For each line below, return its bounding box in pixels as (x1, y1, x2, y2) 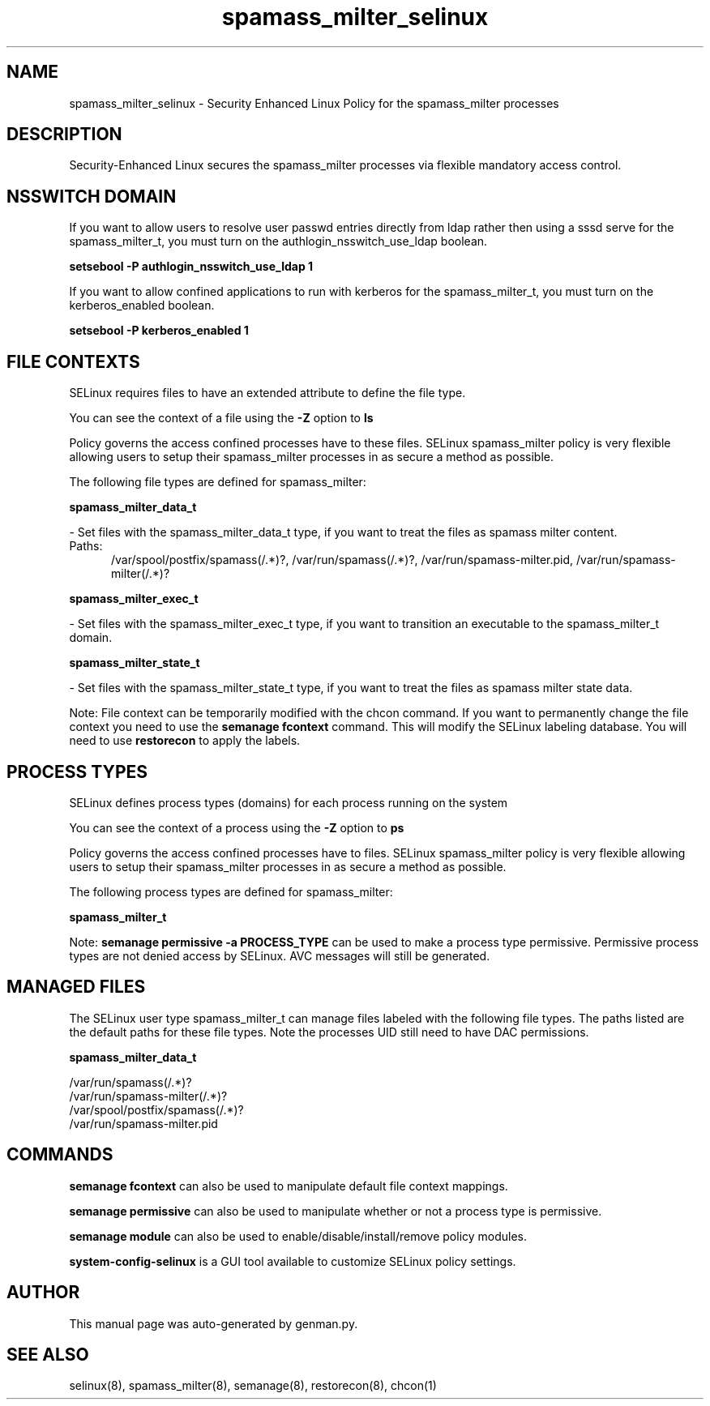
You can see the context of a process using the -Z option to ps (69, 820, 404, 835)
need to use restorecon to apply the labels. (69, 733, 301, 748)
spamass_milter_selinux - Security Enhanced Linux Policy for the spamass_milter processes (69, 96, 559, 110)
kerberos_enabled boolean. (69, 298, 215, 313)
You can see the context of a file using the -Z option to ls (69, 411, 374, 425)
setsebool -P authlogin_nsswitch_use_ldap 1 (69, 259, 314, 274)
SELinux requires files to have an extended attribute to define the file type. (69, 386, 466, 400)
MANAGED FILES (6, 977, 146, 998)
